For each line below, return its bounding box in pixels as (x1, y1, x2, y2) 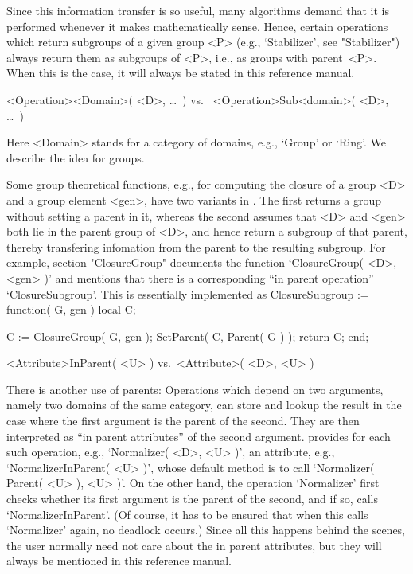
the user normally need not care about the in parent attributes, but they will (6, 537, 382, 553)
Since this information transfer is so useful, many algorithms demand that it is (6, 2, 389, 18)
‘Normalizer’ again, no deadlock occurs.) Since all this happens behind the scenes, (6, 521, 406, 538)
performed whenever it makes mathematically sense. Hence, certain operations (6, 18, 388, 34)
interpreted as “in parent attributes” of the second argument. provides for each (6, 428, 391, 444)
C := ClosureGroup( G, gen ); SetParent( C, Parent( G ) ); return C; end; (6, 327, 369, 344)
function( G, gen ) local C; (6, 301, 136, 318)
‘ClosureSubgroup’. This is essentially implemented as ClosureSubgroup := (6, 285, 369, 302)
